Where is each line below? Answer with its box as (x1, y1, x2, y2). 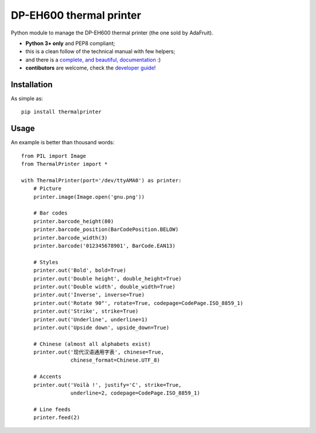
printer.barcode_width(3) (33, 234, 108, 241)
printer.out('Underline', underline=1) (33, 316, 148, 323)
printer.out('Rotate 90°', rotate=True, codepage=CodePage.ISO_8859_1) (33, 300, 243, 306)
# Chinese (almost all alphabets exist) (33, 341, 152, 347)
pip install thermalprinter (21, 109, 102, 115)
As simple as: (11, 95, 43, 102)
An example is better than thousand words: (11, 139, 115, 146)
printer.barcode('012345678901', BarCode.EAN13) (33, 243, 176, 249)
